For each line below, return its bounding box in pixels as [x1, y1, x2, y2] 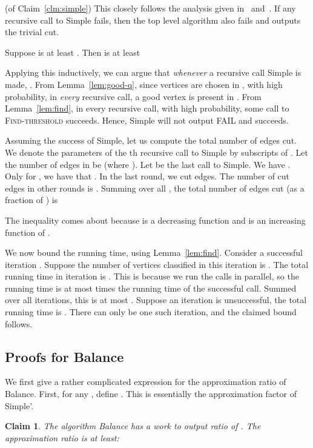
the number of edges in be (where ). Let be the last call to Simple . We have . [5, 158, 291, 170]
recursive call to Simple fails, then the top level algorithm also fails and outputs [5, 13, 301, 26]
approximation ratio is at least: [5, 431, 119, 444]
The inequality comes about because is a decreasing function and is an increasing [5, 213, 306, 226]
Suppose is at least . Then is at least [5, 45, 140, 58]
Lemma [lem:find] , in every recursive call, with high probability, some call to [5, 102, 289, 115]
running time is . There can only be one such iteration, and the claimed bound [5, 306, 297, 318]
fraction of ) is [5, 193, 58, 206]
